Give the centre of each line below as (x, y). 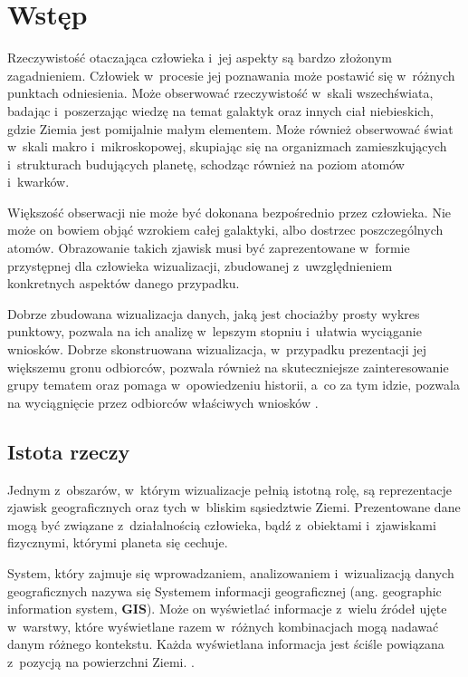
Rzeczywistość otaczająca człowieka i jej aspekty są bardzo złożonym (200, 58)
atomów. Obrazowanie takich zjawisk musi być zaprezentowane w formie (209, 248)
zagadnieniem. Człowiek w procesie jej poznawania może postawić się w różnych (231, 75)
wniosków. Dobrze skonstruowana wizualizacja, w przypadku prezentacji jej (217, 349)
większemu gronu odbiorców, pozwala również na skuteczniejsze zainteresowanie (228, 367)
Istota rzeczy (69, 451)
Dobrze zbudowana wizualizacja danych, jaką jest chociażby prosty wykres (214, 313)
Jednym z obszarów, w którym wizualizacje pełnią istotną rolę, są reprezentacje (230, 489)
